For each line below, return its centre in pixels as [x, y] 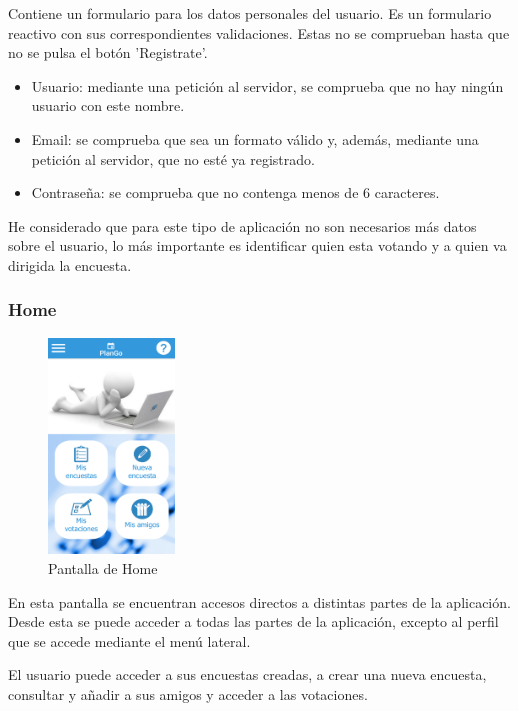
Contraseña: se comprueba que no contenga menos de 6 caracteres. [235, 192]
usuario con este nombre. [108, 105]
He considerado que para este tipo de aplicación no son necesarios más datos [242, 225]
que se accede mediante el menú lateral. [129, 640]
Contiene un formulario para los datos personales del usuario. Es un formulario [250, 13]
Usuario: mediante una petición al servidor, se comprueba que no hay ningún [267, 85]
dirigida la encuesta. [70, 264]
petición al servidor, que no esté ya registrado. [173, 158]
